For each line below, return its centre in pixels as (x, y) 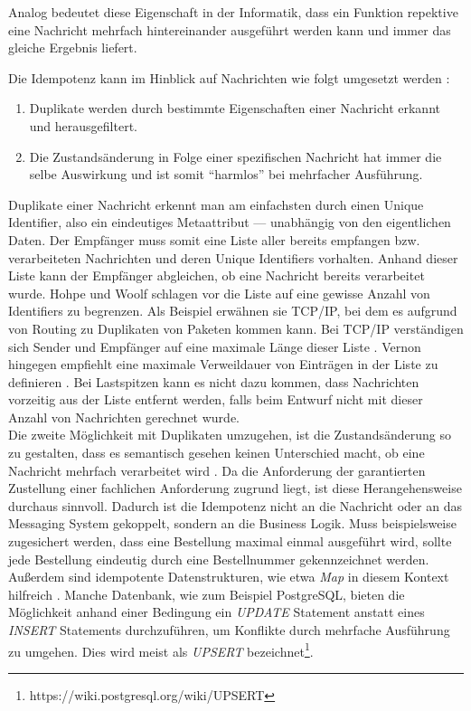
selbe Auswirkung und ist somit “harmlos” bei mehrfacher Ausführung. (226, 174)
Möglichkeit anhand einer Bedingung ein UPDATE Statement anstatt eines (217, 612)
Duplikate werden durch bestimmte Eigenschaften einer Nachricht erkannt (235, 108)
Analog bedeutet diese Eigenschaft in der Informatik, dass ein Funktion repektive (233, 12)
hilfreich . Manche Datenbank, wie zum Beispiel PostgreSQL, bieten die (207, 594)
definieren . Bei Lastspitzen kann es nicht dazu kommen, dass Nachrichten (214, 381)
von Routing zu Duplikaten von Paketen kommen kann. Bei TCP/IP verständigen (236, 328)
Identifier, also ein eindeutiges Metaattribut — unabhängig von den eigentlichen (230, 222)
